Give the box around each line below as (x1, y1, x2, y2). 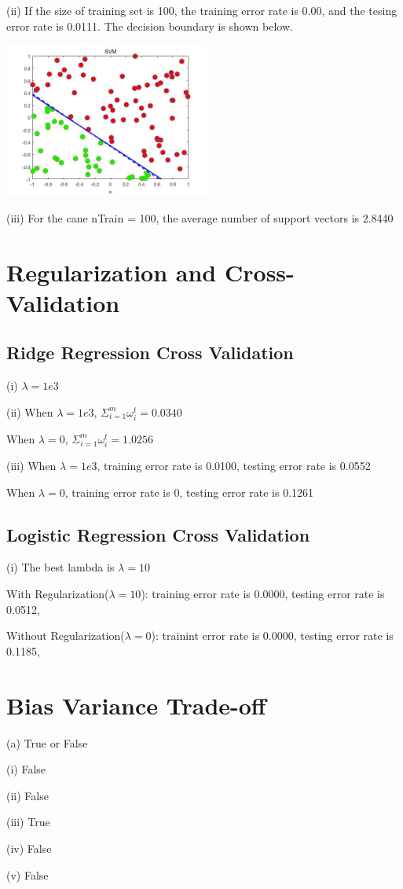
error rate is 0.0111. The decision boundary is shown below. (6, 17, 293, 34)
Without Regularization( (6, 627, 125, 644)
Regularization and (6, 255, 217, 288)
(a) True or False (6, 734, 88, 751)
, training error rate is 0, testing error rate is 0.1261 (64, 483, 314, 500)
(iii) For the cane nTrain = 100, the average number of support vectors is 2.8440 (6, 209, 394, 226)
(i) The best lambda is (6, 559, 115, 575)
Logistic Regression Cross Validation (6, 522, 310, 546)
